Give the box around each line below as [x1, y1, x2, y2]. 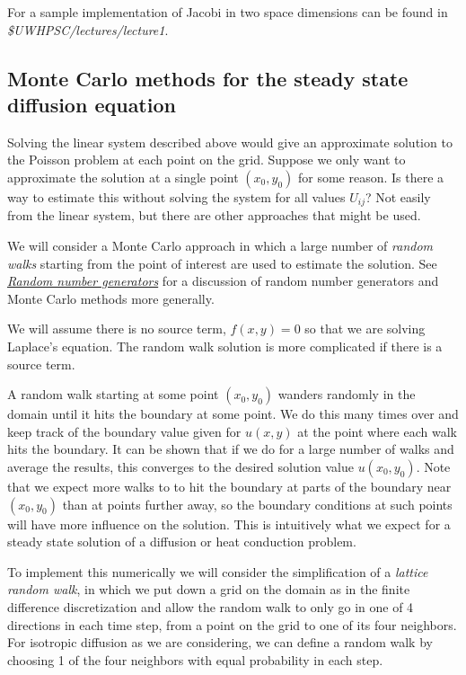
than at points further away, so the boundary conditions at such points [62, 494, 453, 513]
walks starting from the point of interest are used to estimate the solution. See [7, 253, 437, 272]
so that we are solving [304, 319, 426, 338]
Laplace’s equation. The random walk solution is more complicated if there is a [7, 336, 443, 355]
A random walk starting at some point [7, 385, 219, 404]
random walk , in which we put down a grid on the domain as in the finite [7, 580, 410, 599]
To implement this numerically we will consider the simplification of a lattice [7, 562, 428, 581]
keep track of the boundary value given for [7, 422, 242, 440]
